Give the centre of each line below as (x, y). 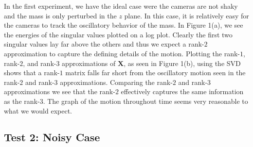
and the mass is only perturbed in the (60, 15)
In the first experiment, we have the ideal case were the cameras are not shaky (121, 6)
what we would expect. (38, 110)
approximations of (89, 63)
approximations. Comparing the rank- (116, 82)
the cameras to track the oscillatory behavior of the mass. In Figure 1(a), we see (124, 25)
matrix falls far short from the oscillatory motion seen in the (155, 73)
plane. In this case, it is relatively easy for (187, 15)
